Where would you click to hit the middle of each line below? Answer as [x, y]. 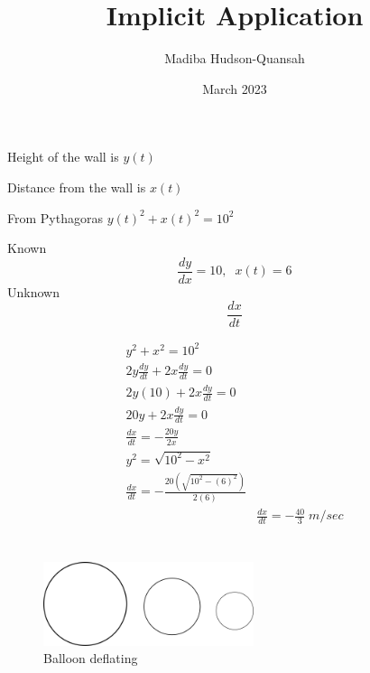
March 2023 [235, 88]
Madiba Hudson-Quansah [235, 58]
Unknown [33, 291]
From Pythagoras [55, 217]
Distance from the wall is [77, 187]
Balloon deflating [91, 658]
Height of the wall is [63, 157]
